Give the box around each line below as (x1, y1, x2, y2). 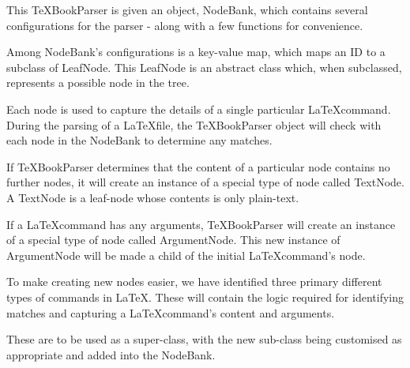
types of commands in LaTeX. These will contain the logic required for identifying (6, 288, 404, 305)
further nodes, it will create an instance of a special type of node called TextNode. (6, 174, 404, 190)
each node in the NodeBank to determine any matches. (6, 132, 273, 148)
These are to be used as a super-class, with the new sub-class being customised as (6, 331, 402, 347)
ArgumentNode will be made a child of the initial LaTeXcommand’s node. (6, 246, 366, 263)
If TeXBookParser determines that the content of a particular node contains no (6, 158, 390, 175)
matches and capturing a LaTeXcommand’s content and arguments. (6, 304, 335, 321)
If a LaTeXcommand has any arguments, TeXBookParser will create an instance (6, 216, 396, 232)
